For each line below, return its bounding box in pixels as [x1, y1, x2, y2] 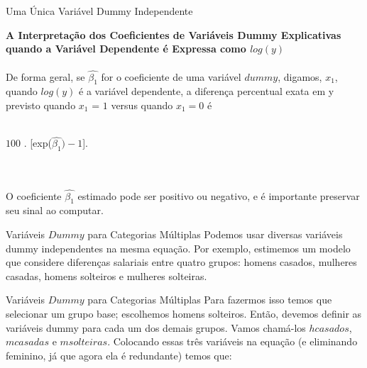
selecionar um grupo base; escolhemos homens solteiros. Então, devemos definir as [6, 306, 362, 320]
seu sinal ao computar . [6, 203, 104, 218]
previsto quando [6, 97, 76, 112]
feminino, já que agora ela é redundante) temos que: [6, 347, 232, 362]
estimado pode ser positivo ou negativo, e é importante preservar [77, 188, 360, 203]
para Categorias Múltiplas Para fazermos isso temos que [87, 292, 332, 307]
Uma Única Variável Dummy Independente [6, 4, 193, 18]
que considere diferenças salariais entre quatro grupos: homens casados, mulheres [6, 255, 357, 269]
